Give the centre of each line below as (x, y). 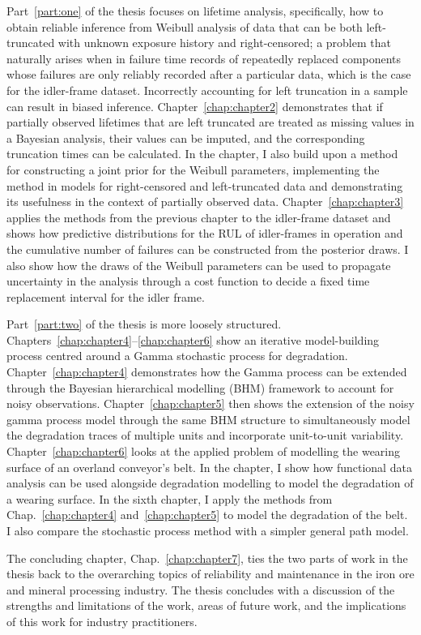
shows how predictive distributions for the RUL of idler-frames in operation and (205, 233)
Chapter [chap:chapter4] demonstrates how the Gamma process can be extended (207, 372)
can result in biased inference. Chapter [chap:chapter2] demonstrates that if (195, 106)
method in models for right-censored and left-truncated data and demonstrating (205, 185)
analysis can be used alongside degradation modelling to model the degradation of (210, 483)
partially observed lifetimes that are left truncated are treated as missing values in (210, 122)
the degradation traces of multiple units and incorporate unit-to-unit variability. (205, 435)
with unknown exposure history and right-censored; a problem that (224, 43)
